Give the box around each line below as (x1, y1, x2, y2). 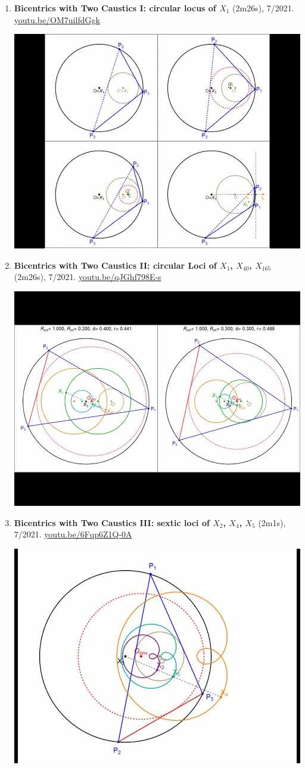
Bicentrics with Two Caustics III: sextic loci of (14, 516, 210, 528)
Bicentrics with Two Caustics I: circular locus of (14, 2, 216, 14)
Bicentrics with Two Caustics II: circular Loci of (14, 259, 217, 271)
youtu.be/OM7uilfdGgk (14, 13, 100, 26)
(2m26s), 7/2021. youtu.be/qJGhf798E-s (14, 270, 161, 283)
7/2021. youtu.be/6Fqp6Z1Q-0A (14, 528, 132, 540)
